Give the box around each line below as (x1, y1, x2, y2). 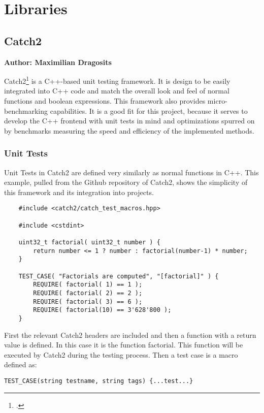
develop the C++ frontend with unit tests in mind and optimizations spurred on (4, 115, 255, 126)
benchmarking (4, 105, 48, 116)
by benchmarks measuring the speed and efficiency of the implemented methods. (4, 125, 254, 136)
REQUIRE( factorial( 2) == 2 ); (33, 289, 143, 297)
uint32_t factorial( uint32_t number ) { (18, 239, 160, 246)
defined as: (4, 359, 37, 370)
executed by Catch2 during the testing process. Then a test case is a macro (4, 349, 238, 360)
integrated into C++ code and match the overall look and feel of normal (4, 85, 229, 96)
